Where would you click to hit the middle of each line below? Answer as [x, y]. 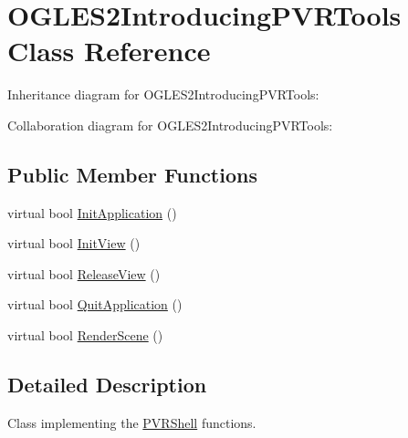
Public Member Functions [132, 174]
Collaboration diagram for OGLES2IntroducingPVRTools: [170, 125]
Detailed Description [107, 385]
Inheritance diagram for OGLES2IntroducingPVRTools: [163, 94]
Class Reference [109, 51]
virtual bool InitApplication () [92, 212]
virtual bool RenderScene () [85, 335]
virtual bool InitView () [74, 243]
